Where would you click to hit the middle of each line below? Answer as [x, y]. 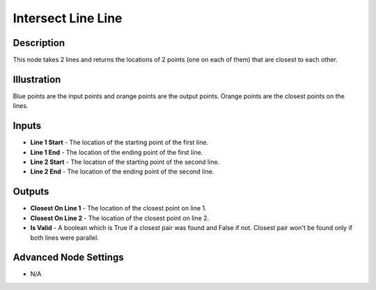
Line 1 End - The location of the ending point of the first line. [117, 152]
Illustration [37, 79]
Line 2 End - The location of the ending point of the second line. [122, 171]
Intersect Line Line [68, 18]
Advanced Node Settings [69, 258]
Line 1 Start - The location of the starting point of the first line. [119, 142]
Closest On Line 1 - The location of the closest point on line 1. [118, 208]
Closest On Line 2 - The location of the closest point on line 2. [120, 218]
